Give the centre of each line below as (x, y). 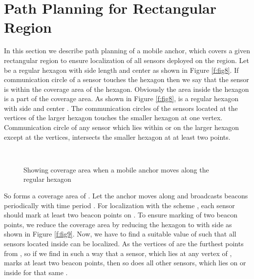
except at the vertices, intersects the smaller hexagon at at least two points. (117, 137)
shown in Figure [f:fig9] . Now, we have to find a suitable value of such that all (120, 234)
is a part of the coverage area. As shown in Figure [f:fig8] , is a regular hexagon (121, 98)
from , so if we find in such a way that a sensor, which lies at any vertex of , (118, 253)
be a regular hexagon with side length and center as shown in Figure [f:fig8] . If (121, 70)
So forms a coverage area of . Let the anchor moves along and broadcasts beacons (126, 196)
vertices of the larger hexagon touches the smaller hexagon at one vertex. (113, 118)
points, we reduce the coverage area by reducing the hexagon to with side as (118, 224)
